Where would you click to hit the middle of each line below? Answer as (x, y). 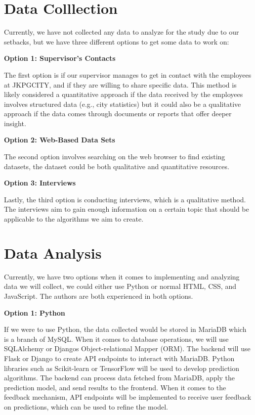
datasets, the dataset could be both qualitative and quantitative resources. (117, 166)
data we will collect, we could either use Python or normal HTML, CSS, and (120, 286)
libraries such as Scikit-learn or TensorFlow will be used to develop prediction (122, 368)
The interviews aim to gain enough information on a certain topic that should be (127, 209)
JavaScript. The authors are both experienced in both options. (99, 296)
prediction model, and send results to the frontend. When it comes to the (115, 387)
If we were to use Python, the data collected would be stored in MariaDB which (125, 329)
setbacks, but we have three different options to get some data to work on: (117, 41)
